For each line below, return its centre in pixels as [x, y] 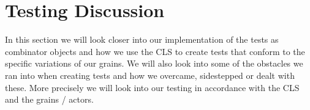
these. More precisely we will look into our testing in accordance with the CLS [152, 87]
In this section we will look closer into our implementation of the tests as [142, 39]
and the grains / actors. [49, 99]
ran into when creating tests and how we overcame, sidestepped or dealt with [150, 75]
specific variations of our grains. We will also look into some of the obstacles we [154, 63]
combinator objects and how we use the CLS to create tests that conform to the [155, 51]
